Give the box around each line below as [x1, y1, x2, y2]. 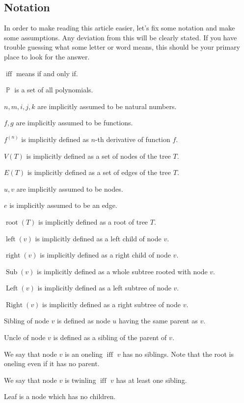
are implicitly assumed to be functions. [16, 117, 133, 128]
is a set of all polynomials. [14, 85, 93, 95]
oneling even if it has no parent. [4, 358, 100, 369]
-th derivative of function [95, 134, 170, 144]
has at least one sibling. [116, 374, 187, 385]
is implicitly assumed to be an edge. [9, 200, 117, 210]
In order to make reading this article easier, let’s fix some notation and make [4, 23, 235, 33]
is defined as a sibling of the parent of [53, 332, 167, 343]
